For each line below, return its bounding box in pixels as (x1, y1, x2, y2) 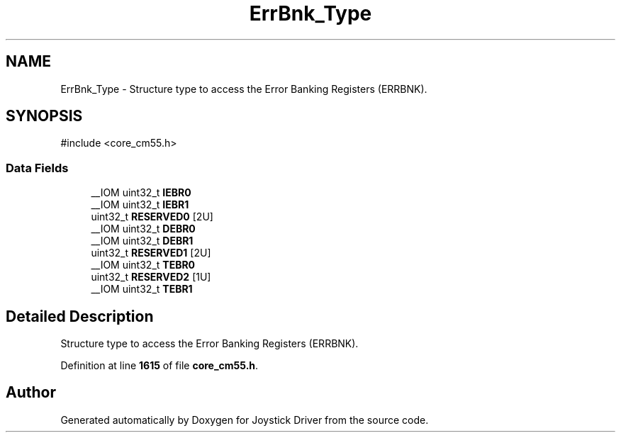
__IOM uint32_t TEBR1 (91, 283, 193, 296)
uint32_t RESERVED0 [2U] (91, 210, 213, 223)
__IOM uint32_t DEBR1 (91, 235, 194, 247)
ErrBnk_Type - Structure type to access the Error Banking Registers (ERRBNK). (60, 82, 427, 95)
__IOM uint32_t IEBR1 (91, 198, 189, 211)
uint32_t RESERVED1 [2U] (91, 247, 211, 259)
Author (6, 383, 56, 402)
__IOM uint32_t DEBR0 (91, 223, 196, 235)
